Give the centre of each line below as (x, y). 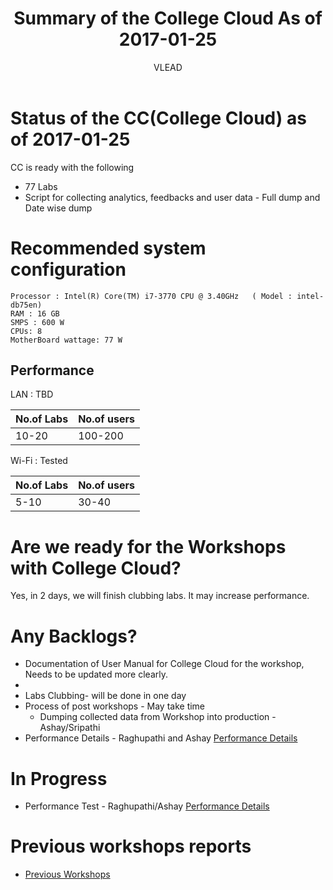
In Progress (59, 778)
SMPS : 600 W (37, 322)
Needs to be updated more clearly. (96, 674)
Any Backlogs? (74, 636)
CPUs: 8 (26, 331)
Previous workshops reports (131, 846)
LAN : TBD (32, 394)
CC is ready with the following (72, 167)
